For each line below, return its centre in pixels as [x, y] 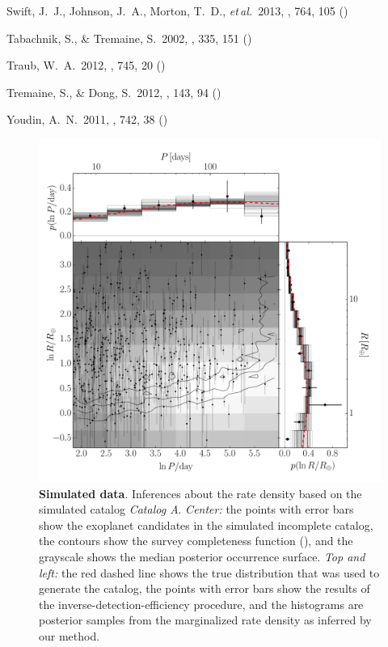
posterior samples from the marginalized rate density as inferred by [205, 620]
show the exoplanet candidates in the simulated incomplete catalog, [206, 524]
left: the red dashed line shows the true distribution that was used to [209, 572]
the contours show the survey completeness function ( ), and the [196, 541]
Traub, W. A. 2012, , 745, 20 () [86, 65]
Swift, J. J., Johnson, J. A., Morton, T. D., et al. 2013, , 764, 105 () [177, 11]
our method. [70, 635]
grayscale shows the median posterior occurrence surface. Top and [202, 556]
